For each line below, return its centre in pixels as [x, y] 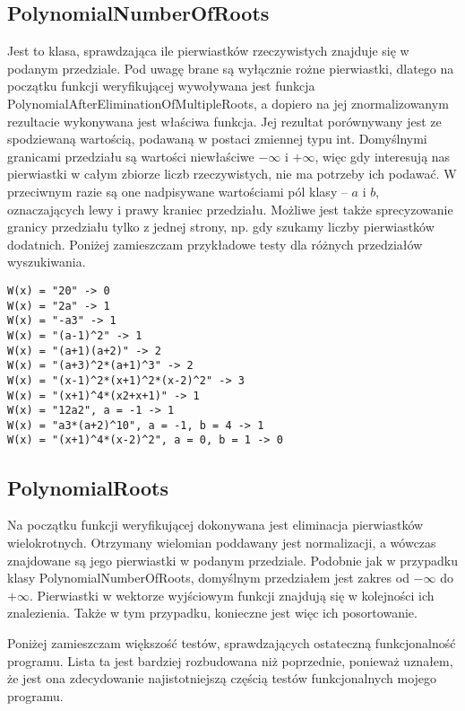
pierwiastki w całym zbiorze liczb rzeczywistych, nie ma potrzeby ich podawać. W [232, 174]
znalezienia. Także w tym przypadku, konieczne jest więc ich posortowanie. [212, 613]
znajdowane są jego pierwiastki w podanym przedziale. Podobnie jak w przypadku [232, 560]
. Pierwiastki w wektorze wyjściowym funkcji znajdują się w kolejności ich [232, 595]
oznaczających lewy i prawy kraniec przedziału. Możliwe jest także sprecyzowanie [230, 209]
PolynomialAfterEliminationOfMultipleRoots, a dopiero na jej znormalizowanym [228, 103]
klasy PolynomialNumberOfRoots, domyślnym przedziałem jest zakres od [208, 578]
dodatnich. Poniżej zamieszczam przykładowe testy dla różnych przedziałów [215, 244]
